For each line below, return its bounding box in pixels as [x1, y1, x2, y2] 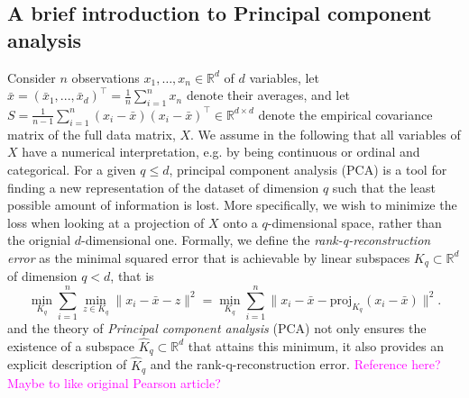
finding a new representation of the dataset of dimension [7, 177, 319, 196]
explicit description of [7, 355, 127, 374]
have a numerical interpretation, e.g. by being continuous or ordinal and [22, 142, 420, 161]
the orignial [7, 231, 71, 249]
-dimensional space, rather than [267, 213, 442, 231]
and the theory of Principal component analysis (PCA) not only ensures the [7, 319, 427, 338]
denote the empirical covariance [258, 104, 433, 123]
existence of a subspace [7, 336, 134, 355]
